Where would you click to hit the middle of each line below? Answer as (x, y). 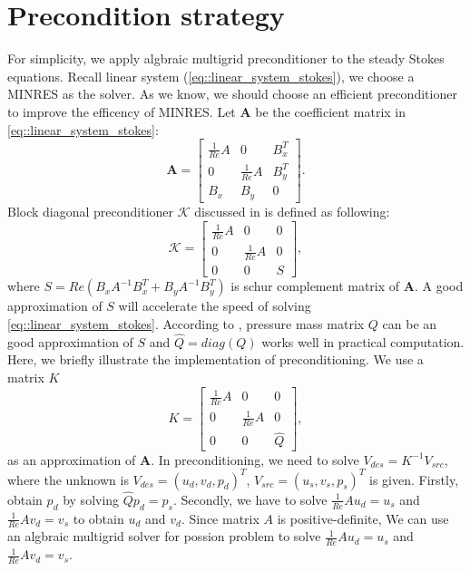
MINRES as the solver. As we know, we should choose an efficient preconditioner (232, 94)
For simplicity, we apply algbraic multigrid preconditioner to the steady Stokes (226, 58)
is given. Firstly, (414, 479)
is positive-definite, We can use (363, 518)
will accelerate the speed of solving (215, 306)
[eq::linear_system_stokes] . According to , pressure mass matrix (186, 323)
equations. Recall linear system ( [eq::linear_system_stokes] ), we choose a (211, 76)
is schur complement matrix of (315, 286)
